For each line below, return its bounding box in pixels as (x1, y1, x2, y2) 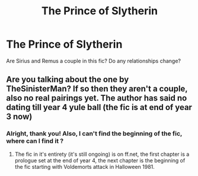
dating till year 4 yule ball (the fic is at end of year (6, 102, 193, 112)
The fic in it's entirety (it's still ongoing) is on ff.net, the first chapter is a (14, 150, 190, 158)
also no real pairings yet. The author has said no (6, 93, 187, 103)
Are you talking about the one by (6, 74, 129, 84)
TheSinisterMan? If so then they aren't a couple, (6, 84, 188, 94)
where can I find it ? (6, 137, 64, 145)
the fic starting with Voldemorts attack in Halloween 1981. (14, 163, 155, 170)
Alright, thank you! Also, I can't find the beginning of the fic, (6, 130, 183, 138)
